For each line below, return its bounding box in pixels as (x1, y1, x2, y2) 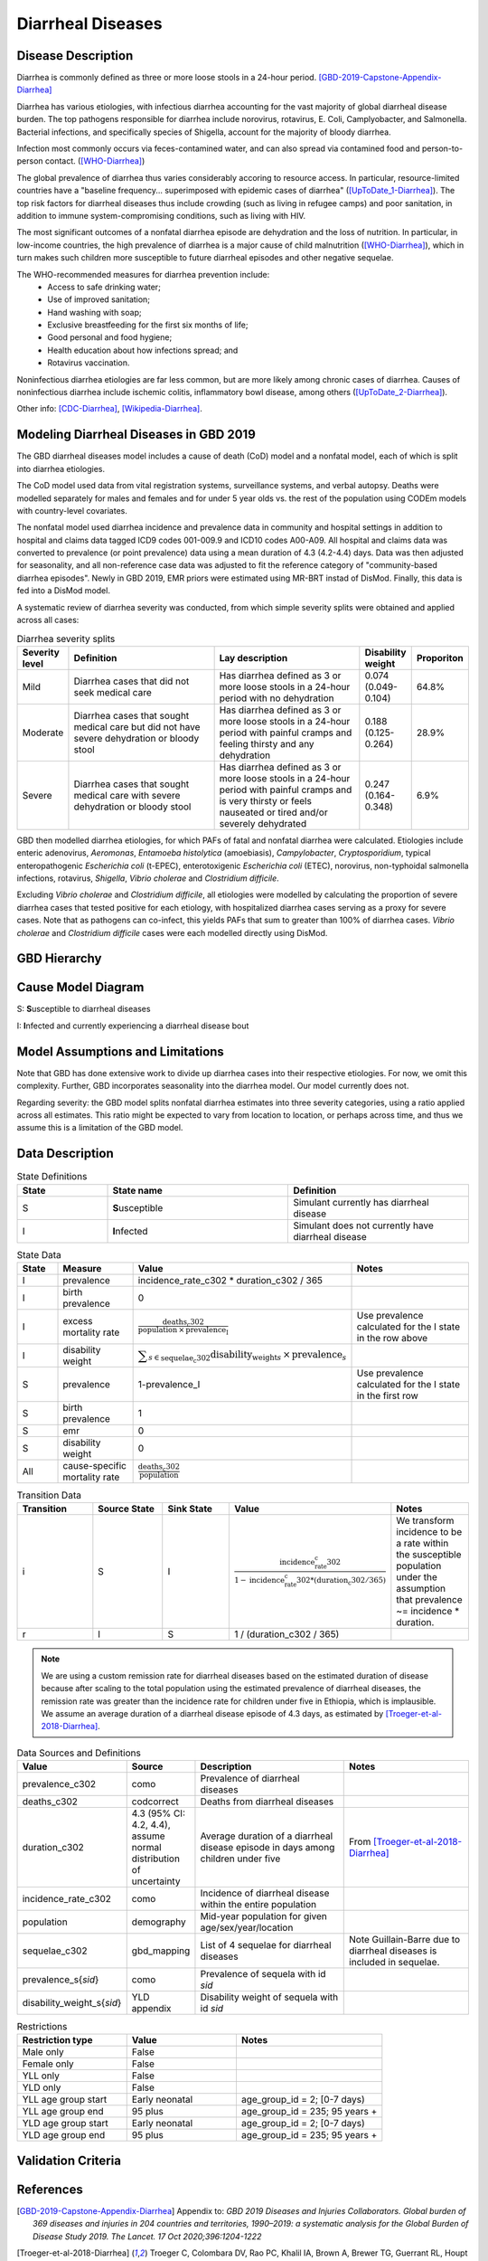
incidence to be (396, 1526, 463, 1538)
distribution (131, 1852, 181, 1865)
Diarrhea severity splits (16, 632, 116, 645)
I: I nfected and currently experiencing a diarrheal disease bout (16, 1020, 249, 1031)
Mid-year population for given (200, 1910, 327, 1923)
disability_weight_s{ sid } (22, 1997, 122, 2010)
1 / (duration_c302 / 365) (233, 1628, 340, 1641)
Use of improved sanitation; (47, 294, 151, 305)
